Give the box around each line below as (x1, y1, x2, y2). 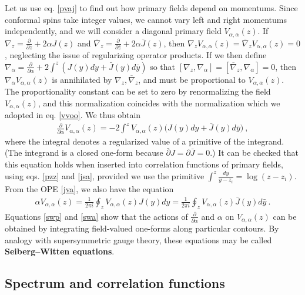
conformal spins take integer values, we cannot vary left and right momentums (5, 13, 287, 25)
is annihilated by (52, 73, 112, 85)
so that (150, 60, 175, 72)
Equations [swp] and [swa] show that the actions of (5, 210, 188, 222)
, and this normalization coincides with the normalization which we (38, 96, 280, 109)
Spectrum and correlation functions (5, 274, 225, 292)
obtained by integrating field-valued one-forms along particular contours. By (5, 222, 279, 234)
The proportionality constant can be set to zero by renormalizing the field (5, 85, 271, 98)
